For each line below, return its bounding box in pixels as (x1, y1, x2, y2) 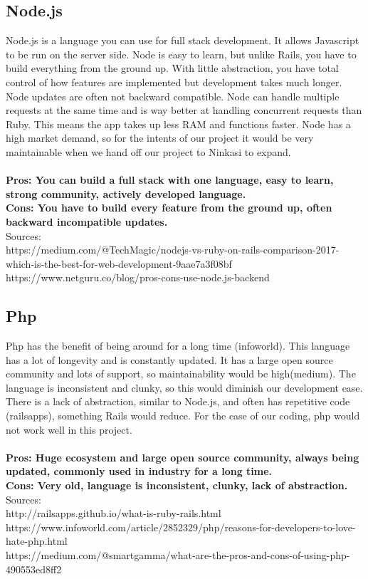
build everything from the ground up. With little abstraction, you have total (6, 61, 339, 75)
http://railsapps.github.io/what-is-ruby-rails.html (6, 506, 221, 521)
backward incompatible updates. (6, 214, 168, 229)
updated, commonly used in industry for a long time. (6, 464, 273, 479)
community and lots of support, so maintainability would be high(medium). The (6, 366, 356, 381)
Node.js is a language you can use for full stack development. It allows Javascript (6, 33, 359, 48)
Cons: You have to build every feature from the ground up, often (6, 200, 332, 215)
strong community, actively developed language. (6, 186, 246, 201)
